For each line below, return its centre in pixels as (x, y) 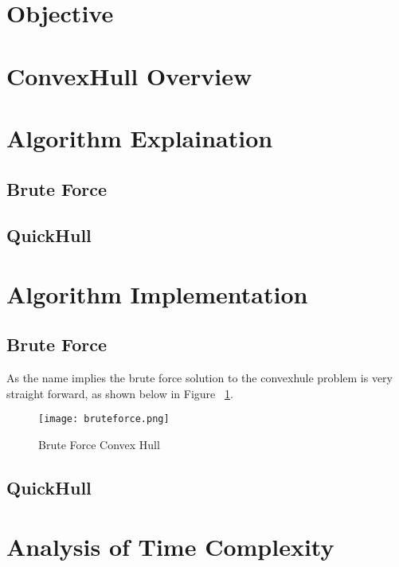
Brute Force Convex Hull (99, 445)
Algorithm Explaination (140, 137)
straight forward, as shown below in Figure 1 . (120, 393)
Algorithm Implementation (157, 293)
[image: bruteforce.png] (104, 419)
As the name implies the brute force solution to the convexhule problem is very (199, 378)
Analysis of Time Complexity (170, 546)
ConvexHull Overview (129, 75)
